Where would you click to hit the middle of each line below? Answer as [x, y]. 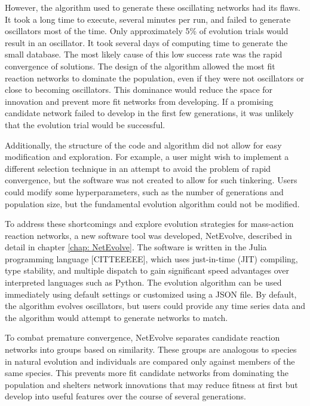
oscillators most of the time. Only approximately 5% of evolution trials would [147, 31]
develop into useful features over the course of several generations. [125, 396]
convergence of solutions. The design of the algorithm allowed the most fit [140, 66]
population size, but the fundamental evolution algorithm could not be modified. [152, 203]
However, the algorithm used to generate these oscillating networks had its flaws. [153, 7]
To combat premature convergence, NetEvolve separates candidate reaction [142, 337]
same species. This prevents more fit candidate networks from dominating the [147, 373]
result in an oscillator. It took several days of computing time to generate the [146, 42]
